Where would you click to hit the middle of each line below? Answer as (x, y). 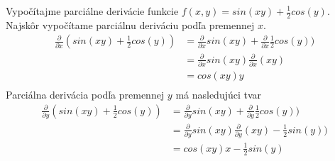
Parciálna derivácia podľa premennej (85, 95)
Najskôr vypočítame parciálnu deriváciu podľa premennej (130, 24)
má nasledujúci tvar (219, 95)
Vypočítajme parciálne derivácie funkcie (92, 11)
